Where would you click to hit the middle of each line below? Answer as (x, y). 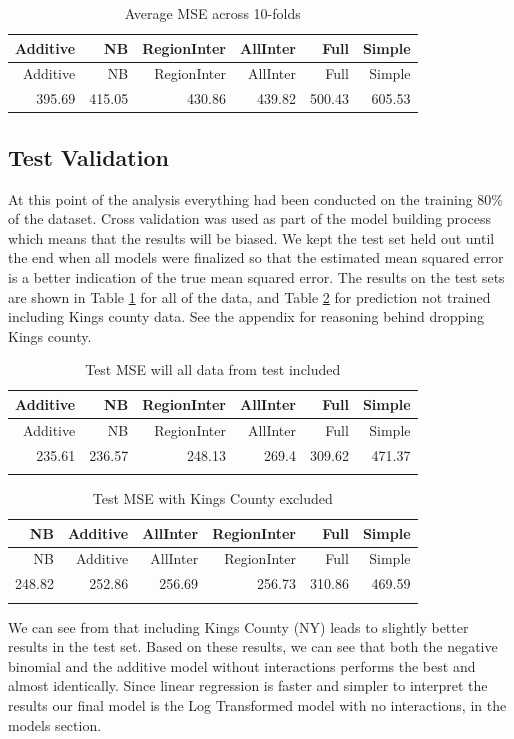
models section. (55, 724)
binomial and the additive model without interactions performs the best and (242, 665)
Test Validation (88, 156)
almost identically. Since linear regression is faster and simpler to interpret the (248, 685)
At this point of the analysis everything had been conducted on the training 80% (256, 198)
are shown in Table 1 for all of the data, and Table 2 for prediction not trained (249, 296)
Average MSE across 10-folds (212, 13)
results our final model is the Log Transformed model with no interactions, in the (257, 704)
